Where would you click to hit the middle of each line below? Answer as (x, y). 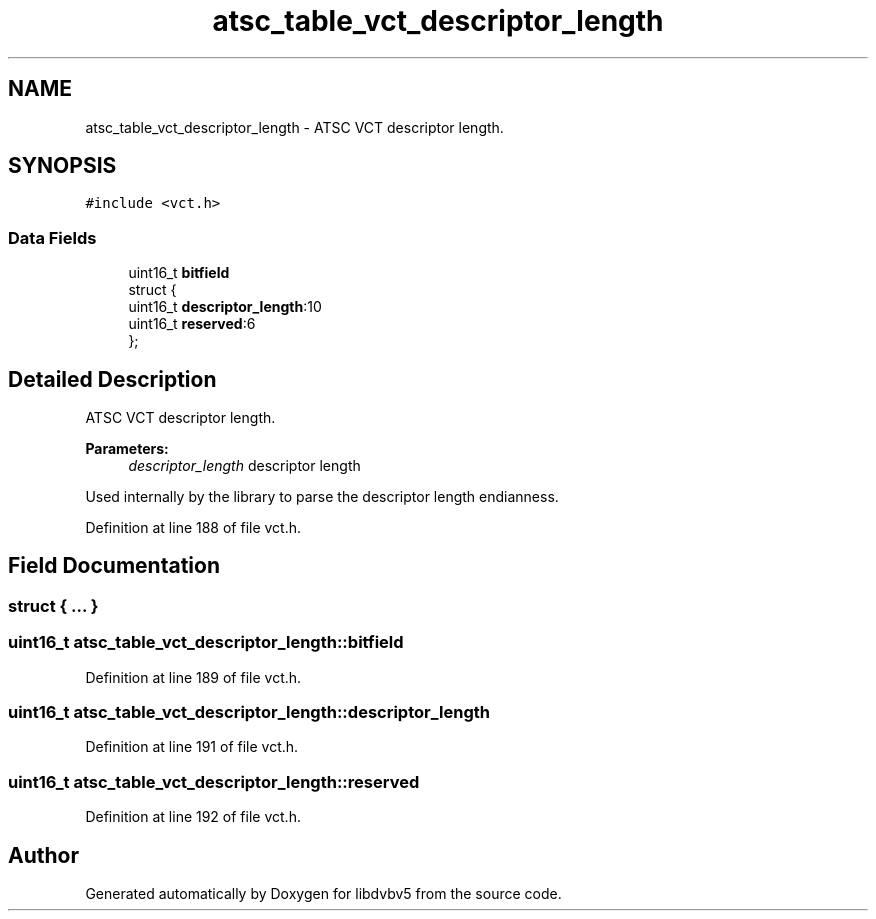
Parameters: (127, 449)
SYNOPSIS (62, 166)
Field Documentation (114, 566)
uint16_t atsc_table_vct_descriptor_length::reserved (214, 781)
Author (43, 855)
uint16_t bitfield (179, 273)
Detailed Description (112, 379)
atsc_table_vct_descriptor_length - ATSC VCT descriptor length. (294, 127)
